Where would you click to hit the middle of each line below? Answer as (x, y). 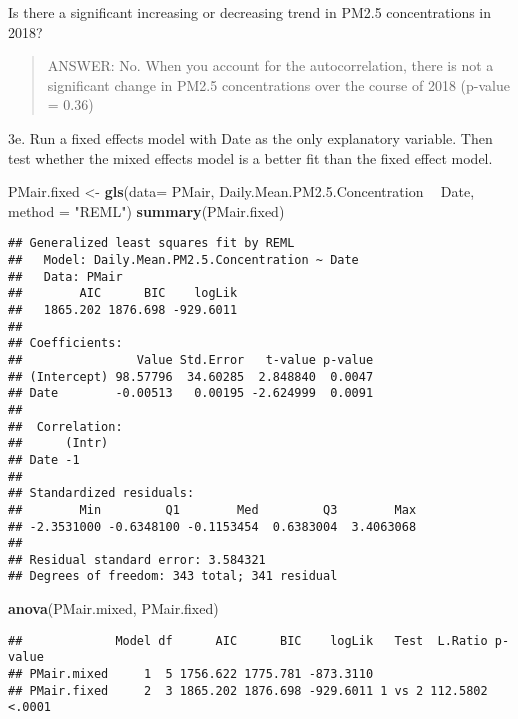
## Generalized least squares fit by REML (151, 243)
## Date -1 (44, 459)
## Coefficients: (65, 343)
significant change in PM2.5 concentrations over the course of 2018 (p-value (278, 84)
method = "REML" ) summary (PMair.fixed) (146, 210)
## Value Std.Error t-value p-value (191, 359)
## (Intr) (58, 443)
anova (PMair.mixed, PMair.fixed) (113, 608)
